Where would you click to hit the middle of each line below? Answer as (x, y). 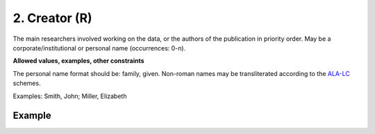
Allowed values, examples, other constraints (79, 61)
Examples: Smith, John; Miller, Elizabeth (70, 96)
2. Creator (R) (53, 18)
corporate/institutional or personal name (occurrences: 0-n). (99, 48)
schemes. (27, 84)
